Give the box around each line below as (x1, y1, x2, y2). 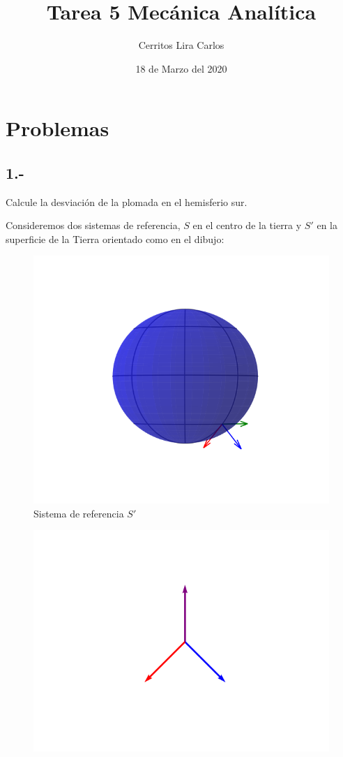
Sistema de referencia (33, 506, 124, 520)
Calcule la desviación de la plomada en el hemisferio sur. (6, 194, 247, 209)
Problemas (6, 114, 109, 142)
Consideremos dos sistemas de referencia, (6, 218, 181, 233)
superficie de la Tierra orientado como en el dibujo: (6, 231, 224, 246)
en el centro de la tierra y (192, 218, 302, 233)
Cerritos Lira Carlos (138, 38, 224, 52)
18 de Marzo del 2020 (135, 61, 227, 75)
